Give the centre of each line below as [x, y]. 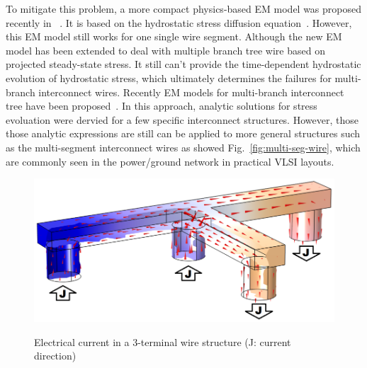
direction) [55, 356]
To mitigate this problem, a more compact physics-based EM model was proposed [184, 8]
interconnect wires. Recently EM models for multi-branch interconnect [191, 92]
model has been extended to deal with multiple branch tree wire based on [165, 50]
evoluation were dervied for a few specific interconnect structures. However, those [182, 119]
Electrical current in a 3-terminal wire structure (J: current [163, 341]
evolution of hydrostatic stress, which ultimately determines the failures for [169, 77]
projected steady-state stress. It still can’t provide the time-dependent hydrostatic [183, 64]
